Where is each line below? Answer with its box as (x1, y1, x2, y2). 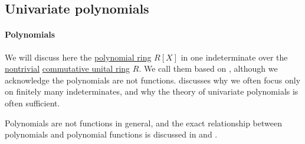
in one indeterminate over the (181, 51, 288, 63)
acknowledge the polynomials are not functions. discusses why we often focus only (5, 73, 301, 86)
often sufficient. (5, 96, 60, 109)
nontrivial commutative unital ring (5, 62, 130, 75)
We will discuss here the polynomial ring (5, 51, 152, 63)
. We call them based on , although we (139, 62, 278, 75)
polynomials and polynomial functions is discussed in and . (5, 128, 218, 140)
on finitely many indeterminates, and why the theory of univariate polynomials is (5, 85, 299, 98)
